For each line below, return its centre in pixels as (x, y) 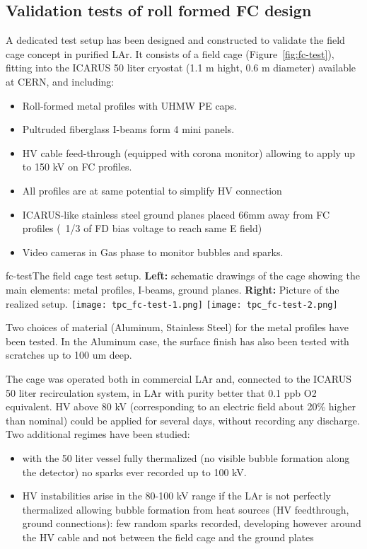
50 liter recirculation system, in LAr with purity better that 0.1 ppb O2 (161, 392)
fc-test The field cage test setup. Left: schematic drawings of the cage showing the (183, 276)
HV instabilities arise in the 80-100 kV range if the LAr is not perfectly (177, 496)
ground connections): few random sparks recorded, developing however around (192, 523)
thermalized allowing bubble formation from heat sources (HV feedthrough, (186, 509)
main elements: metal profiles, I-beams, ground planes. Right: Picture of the (173, 289)
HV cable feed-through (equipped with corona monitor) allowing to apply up (189, 152)
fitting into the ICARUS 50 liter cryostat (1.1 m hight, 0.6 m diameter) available (181, 68)
